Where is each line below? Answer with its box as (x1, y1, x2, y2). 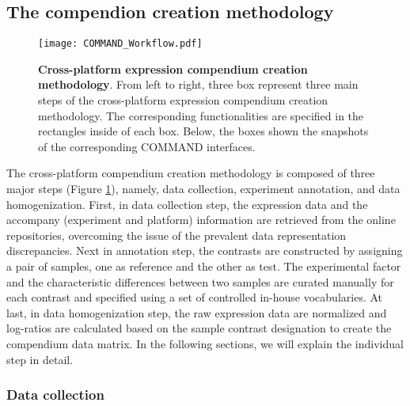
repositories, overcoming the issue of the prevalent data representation (6, 226, 347, 243)
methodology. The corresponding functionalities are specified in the (38, 107, 364, 123)
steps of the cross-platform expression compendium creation (38, 92, 328, 108)
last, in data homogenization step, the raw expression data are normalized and (6, 304, 387, 321)
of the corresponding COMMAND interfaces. (38, 138, 256, 154)
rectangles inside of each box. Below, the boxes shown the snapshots (38, 123, 369, 139)
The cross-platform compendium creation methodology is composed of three (6, 165, 375, 181)
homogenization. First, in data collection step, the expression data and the (6, 195, 368, 212)
